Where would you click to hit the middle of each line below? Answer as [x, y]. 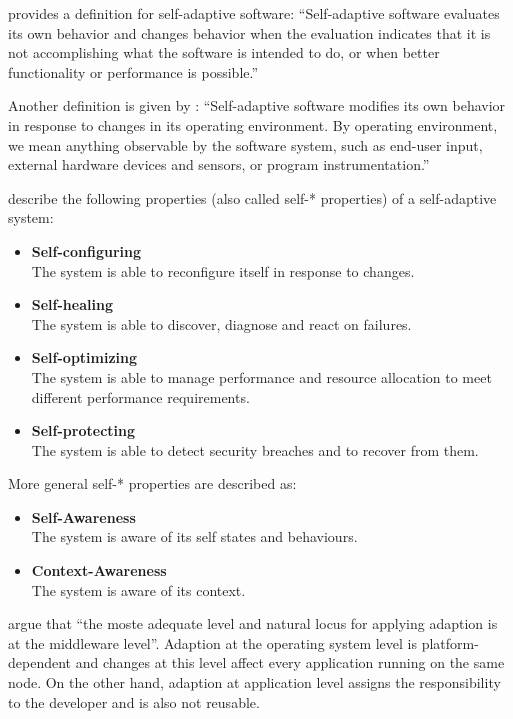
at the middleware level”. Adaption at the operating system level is [212, 642]
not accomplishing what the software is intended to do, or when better [224, 52]
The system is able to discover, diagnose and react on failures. [221, 323]
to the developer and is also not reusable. [134, 701]
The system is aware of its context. [138, 589]
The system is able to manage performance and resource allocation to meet [261, 376]
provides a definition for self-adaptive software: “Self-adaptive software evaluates [254, 13]
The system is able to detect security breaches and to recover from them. [255, 449]
